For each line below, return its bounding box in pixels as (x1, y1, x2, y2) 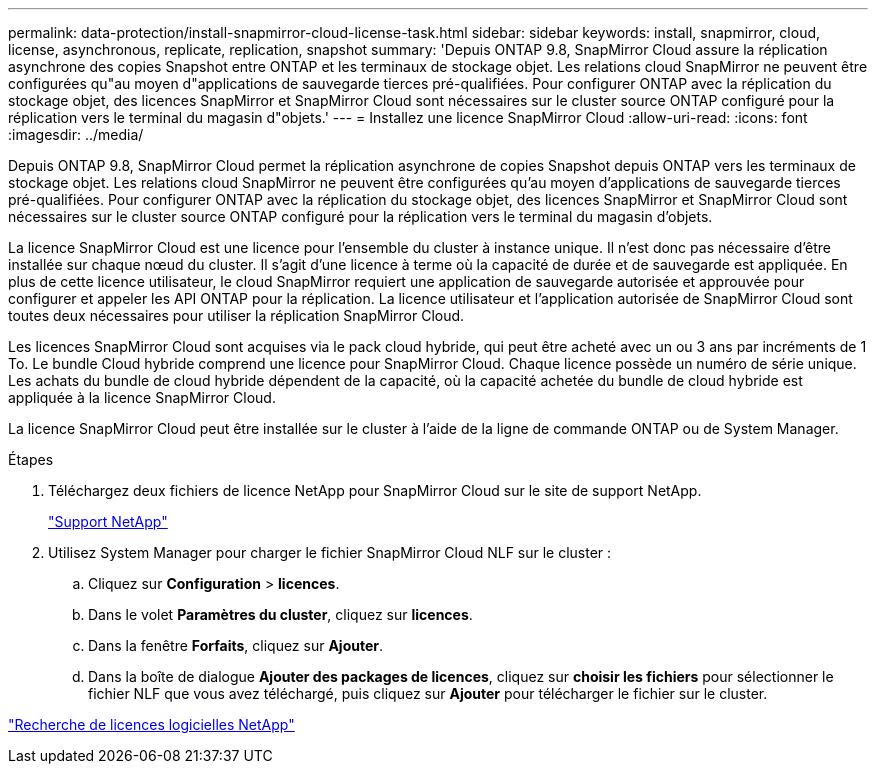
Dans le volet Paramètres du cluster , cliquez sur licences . (88, 606, 473, 623)
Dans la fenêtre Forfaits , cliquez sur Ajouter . (88, 637, 384, 654)
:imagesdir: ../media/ (8, 126, 144, 143)
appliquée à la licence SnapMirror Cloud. (8, 389, 276, 406)
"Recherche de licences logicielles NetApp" (8, 716, 295, 733)
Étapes (8, 451, 54, 468)
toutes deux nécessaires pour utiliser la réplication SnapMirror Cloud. (8, 307, 465, 324)
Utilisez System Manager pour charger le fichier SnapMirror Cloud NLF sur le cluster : (48, 544, 612, 561)
